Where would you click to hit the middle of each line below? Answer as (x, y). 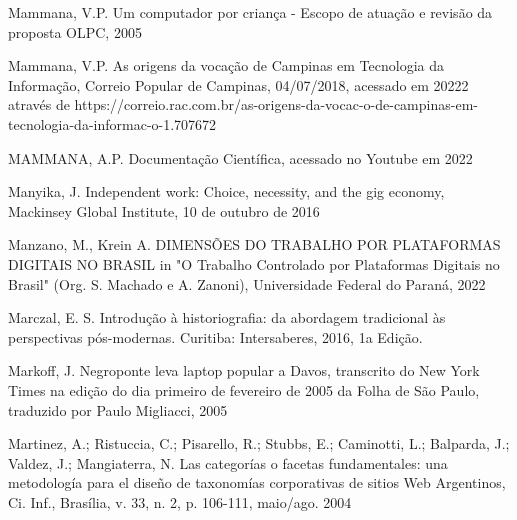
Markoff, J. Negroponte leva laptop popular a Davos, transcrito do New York (244, 370)
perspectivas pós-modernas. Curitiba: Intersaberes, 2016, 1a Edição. (215, 336)
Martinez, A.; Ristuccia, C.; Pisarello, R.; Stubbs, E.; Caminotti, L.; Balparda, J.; (259, 443)
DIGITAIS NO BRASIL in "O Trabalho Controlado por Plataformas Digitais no (254, 263)
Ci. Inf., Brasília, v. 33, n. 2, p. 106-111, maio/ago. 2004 (180, 501)
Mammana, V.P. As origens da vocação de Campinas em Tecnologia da (226, 65)
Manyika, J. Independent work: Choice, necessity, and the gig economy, (226, 191)
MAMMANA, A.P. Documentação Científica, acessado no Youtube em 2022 (240, 157)
